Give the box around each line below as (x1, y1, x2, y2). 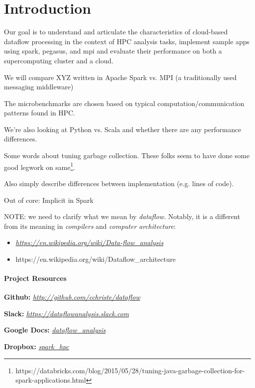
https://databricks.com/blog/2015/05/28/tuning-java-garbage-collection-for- (15, 365, 245, 375)
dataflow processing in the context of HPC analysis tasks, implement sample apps (4, 36, 250, 46)
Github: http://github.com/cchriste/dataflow (4, 292, 140, 302)
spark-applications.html (15, 375, 86, 385)
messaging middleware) (4, 82, 74, 92)
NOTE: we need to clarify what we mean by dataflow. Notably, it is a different (4, 211, 240, 222)
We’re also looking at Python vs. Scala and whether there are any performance (4, 124, 241, 134)
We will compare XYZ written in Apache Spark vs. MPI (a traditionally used (4, 72, 237, 82)
